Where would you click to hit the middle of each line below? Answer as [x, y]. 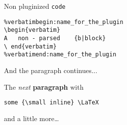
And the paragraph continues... [51, 70]
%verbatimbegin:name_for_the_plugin [64, 22]
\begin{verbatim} [32, 30]
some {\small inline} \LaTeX [51, 103]
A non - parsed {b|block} [55, 38]
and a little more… [32, 118]
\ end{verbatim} [30, 46]
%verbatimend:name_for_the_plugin [60, 55]
